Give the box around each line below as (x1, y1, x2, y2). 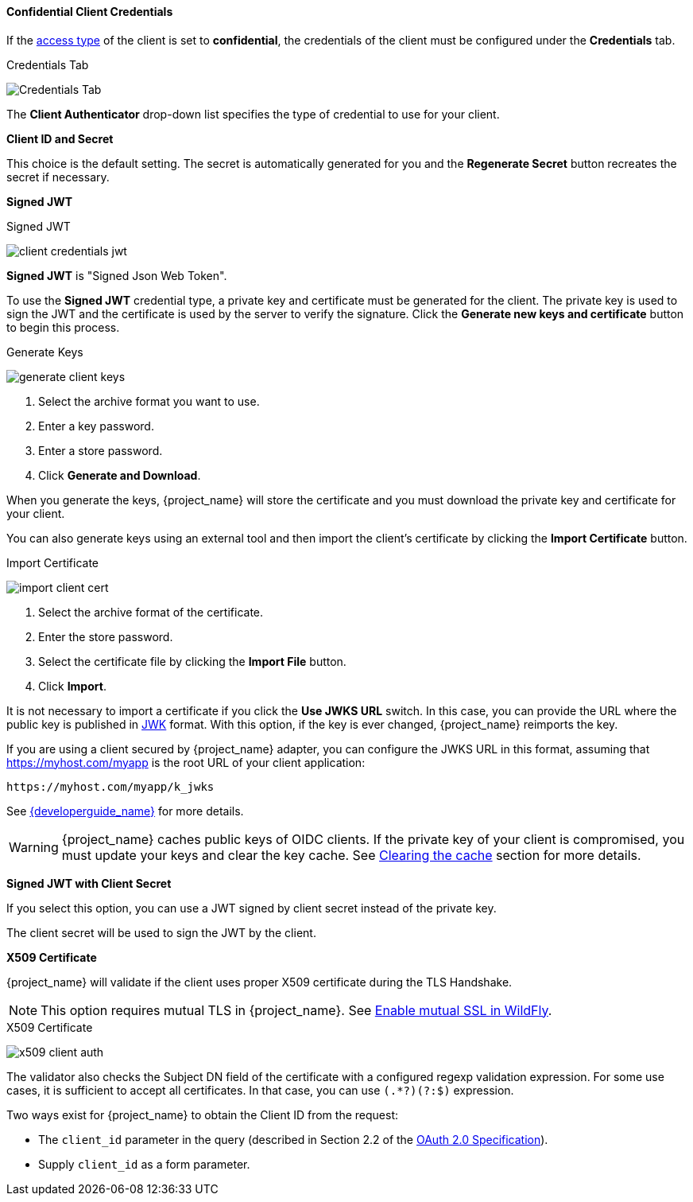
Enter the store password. (38, 629, 173, 644)
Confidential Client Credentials (6, 5, 173, 18)
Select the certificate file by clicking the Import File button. (38, 654, 346, 668)
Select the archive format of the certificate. (38, 605, 264, 619)
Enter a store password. (38, 443, 163, 457)
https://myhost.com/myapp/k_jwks (6, 780, 215, 793)
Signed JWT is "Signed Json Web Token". (6, 268, 227, 282)
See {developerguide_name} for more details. (6, 803, 244, 818)
